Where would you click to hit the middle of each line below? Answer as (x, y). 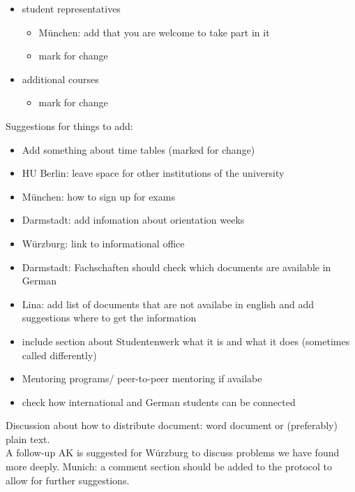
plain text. (28, 439)
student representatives (71, 8)
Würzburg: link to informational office (103, 243)
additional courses (60, 79)
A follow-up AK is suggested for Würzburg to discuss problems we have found (173, 453)
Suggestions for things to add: (69, 125)
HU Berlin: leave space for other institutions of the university (153, 173)
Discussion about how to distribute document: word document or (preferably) (172, 425)
